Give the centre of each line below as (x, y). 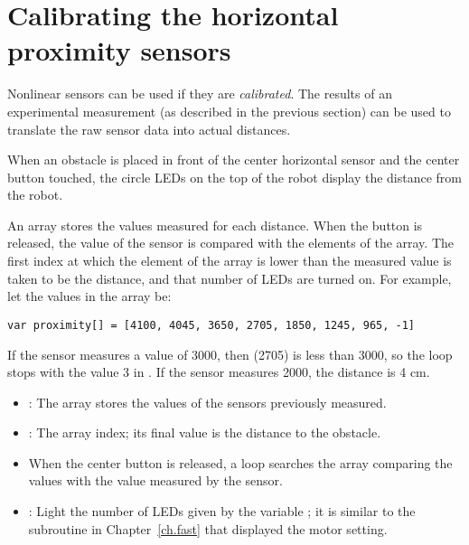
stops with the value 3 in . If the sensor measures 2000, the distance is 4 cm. (219, 372)
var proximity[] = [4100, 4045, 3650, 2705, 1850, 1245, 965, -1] (211, 325)
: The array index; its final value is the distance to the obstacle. (205, 432)
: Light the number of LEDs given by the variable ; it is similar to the (222, 511)
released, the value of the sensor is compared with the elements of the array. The (231, 243)
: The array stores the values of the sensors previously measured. (207, 402)
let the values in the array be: (89, 296)
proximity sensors (119, 50)
